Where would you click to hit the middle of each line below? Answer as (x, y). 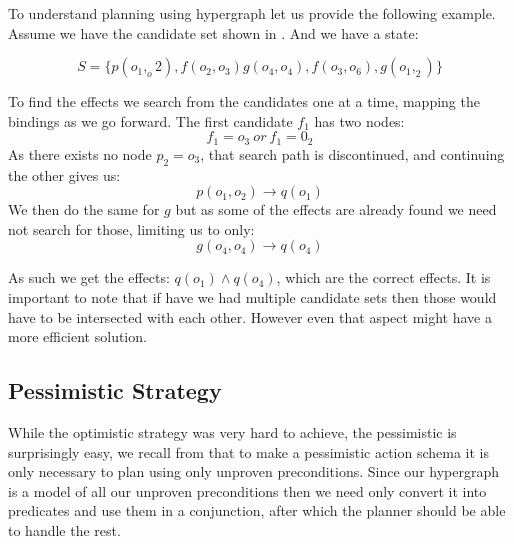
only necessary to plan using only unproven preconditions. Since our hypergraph (254, 471)
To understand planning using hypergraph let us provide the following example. (252, 13)
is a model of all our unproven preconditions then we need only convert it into (247, 490)
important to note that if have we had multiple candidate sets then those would (252, 297)
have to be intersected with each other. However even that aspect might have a (250, 316)
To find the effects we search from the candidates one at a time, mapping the (244, 101)
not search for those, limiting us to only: (131, 228)
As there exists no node (80, 153)
